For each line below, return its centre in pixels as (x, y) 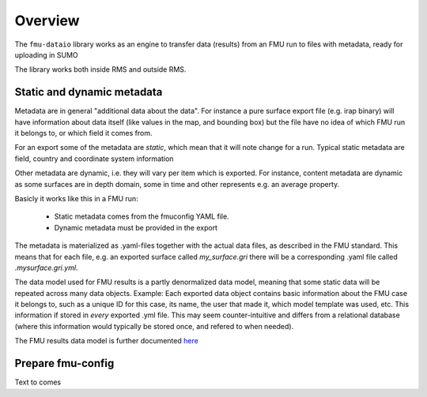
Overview (47, 21)
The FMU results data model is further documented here (107, 341)
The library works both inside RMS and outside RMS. (100, 69)
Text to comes (38, 382)
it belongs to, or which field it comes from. (83, 133)
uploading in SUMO (46, 54)
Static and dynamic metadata (89, 92)
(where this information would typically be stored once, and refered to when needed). (154, 326)
